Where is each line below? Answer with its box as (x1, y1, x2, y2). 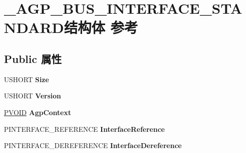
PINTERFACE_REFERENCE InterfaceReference (4, 123, 165, 134)
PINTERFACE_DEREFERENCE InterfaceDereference (4, 140, 182, 151)
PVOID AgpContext (4, 107, 71, 117)
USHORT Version (4, 91, 61, 101)
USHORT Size (4, 74, 49, 84)
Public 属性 (4, 51, 62, 66)
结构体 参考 (64, 17, 138, 37)
